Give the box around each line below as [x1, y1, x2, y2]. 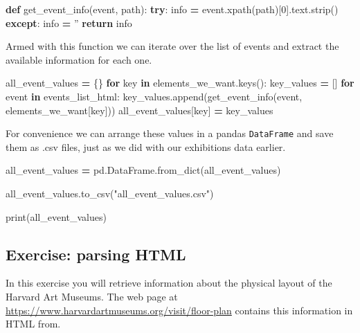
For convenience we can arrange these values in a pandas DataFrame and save [6, 126, 334, 141]
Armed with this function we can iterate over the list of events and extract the [6, 39, 339, 53]
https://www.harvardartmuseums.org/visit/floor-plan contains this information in [6, 303, 353, 317]
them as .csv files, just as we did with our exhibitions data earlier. [6, 139, 286, 154]
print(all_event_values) [6, 209, 107, 224]
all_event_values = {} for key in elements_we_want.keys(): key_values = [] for [6, 75, 354, 90]
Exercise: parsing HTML [6, 243, 186, 264]
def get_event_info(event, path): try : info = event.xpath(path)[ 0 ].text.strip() [6, 2, 339, 16]
